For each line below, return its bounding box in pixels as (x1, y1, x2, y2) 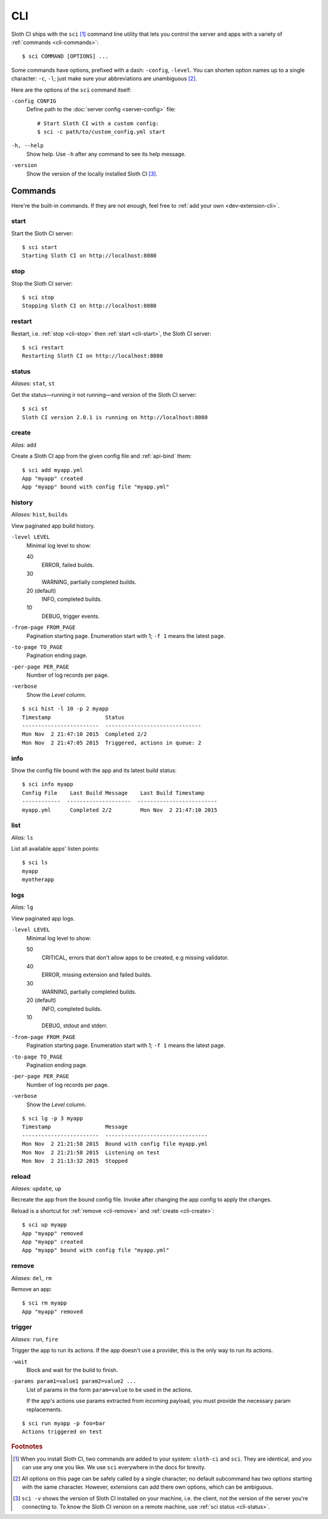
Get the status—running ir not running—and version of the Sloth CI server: (11, 391, 197, 398)
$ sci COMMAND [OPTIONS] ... (22, 53, 109, 60)
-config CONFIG (11, 97, 57, 105)
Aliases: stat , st (11, 380, 55, 387)
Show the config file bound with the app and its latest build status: (11, 766, 177, 774)
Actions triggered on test (22, 1428, 103, 1435)
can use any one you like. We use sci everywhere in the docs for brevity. (22, 1464, 206, 1471)
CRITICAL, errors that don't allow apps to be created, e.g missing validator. (41, 954, 229, 961)
